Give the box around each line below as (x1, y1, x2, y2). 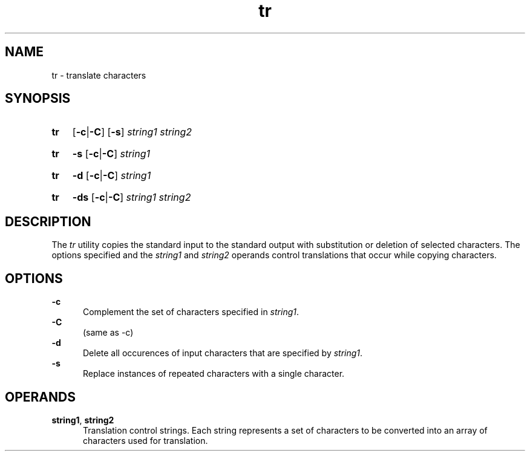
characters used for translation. (83, 435, 208, 446)
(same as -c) (83, 327, 134, 338)
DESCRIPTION (5, 213, 91, 229)
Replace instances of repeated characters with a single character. (83, 368, 345, 379)
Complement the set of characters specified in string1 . (83, 307, 299, 318)
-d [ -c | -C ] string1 (72, 169, 151, 182)
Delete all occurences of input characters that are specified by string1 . (83, 348, 363, 359)
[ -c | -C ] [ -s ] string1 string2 (72, 126, 192, 138)
